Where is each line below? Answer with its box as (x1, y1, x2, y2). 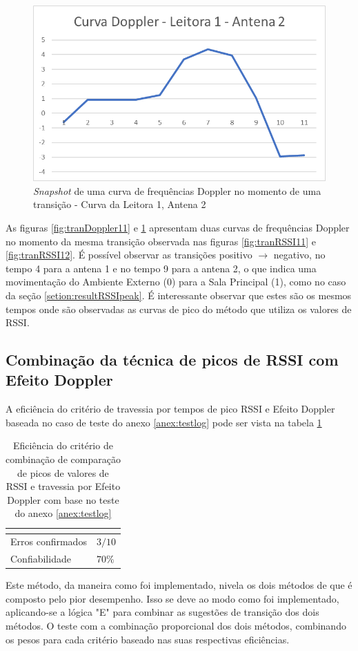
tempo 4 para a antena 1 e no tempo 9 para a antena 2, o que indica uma (6, 261, 317, 275)
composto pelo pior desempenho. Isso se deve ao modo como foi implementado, (6, 591, 339, 605)
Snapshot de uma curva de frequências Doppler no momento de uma (33, 183, 321, 198)
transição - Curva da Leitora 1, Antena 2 (33, 197, 206, 211)
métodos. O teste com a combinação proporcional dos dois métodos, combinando (6, 619, 346, 633)
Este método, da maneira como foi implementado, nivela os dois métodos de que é (6, 578, 352, 592)
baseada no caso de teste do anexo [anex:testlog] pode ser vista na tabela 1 (6, 415, 322, 429)
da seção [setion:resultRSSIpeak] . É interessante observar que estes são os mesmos (6, 287, 352, 302)
